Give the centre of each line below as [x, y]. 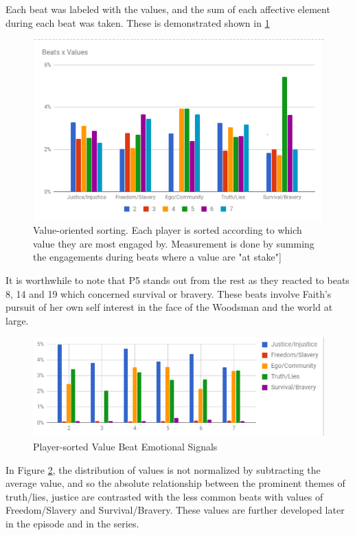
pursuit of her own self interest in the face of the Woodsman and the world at [169, 307]
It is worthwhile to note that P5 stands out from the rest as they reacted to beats [177, 280]
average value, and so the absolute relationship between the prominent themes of [175, 483]
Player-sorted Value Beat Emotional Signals [125, 447]
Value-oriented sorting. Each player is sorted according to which [168, 230]
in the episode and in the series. [72, 523]
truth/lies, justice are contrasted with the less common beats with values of [164, 496]
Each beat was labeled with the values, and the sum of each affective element [168, 9]
